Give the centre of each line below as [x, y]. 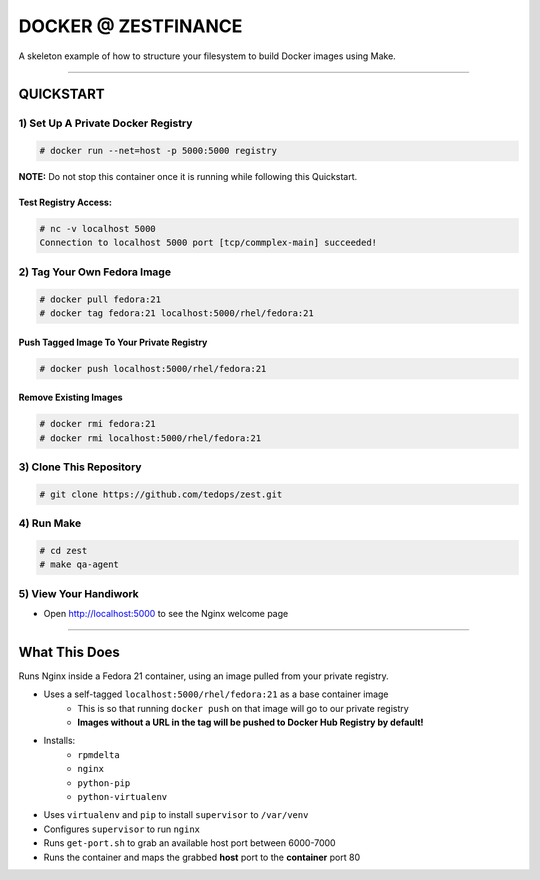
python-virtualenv [122, 796]
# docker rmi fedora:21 [98, 424]
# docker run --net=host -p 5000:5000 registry [158, 151]
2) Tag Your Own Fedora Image [95, 272]
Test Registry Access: [65, 202]
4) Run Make [50, 523]
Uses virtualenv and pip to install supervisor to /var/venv [176, 815]
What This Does [69, 651]
